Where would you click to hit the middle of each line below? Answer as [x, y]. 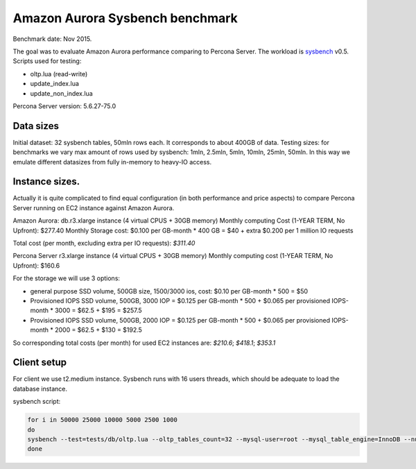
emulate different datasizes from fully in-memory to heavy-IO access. [112, 162]
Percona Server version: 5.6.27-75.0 [64, 106]
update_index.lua [55, 84]
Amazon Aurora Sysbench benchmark [125, 18]
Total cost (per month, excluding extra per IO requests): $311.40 [104, 244]
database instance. [40, 389]
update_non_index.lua [61, 93]
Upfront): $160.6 [36, 265]
